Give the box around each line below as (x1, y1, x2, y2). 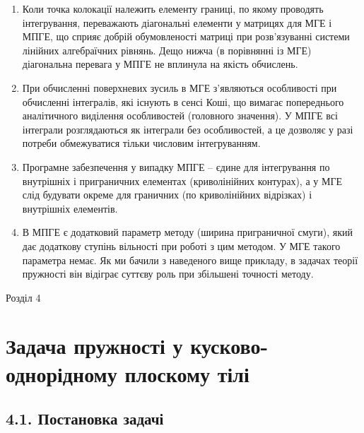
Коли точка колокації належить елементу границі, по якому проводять (22, 1, 324, 16)
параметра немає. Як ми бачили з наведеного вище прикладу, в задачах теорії (22, 252, 358, 267)
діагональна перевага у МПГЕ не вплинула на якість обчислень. (22, 57, 298, 71)
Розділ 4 (6, 290, 41, 304)
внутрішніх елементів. (22, 201, 118, 215)
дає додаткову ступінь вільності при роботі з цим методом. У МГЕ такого (22, 238, 341, 253)
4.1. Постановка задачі (6, 408, 164, 429)
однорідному (6, 359, 117, 388)
